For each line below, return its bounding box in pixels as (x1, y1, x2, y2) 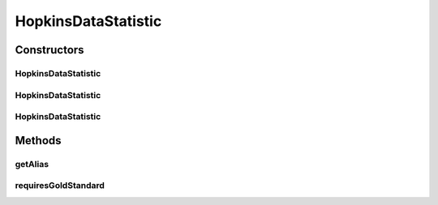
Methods (15, 134, 62, 147)
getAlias (15, 158, 49, 169)
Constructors (15, 43, 84, 57)
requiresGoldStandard (15, 180, 105, 191)
